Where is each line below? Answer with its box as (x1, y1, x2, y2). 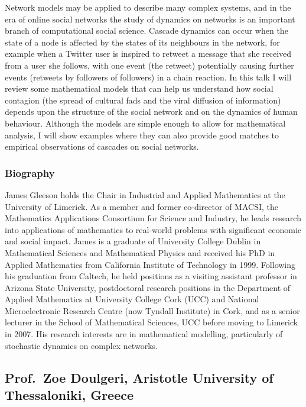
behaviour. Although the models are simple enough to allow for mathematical (5, 117, 286, 129)
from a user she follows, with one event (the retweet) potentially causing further (5, 59, 294, 71)
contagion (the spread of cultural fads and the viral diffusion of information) (5, 93, 281, 106)
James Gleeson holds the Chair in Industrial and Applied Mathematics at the (5, 188, 285, 201)
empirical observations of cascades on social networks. (5, 140, 199, 153)
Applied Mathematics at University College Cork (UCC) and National (5, 293, 259, 305)
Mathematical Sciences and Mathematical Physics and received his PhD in (5, 246, 275, 259)
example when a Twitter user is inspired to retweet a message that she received (5, 47, 292, 60)
